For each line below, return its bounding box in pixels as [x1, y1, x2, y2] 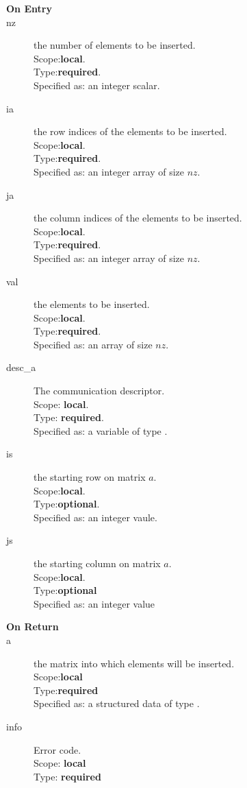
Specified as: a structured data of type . [34, 696, 200, 711]
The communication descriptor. [34, 383, 165, 398]
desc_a [6, 360, 36, 374]
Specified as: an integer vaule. [34, 510, 157, 524]
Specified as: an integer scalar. [34, 77, 160, 92]
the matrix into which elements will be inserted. [34, 656, 235, 670]
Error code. [34, 742, 81, 756]
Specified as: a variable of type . [34, 423, 168, 438]
